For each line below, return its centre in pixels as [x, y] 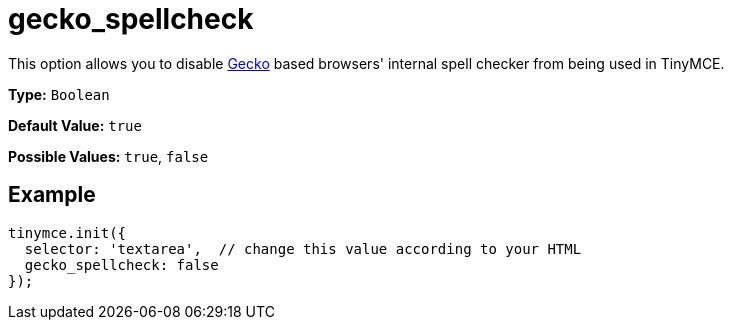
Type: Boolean [59, 94]
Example [52, 195]
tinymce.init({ [67, 232]
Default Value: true [75, 125]
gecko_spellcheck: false [121, 264]
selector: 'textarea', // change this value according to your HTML [303, 248]
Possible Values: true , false [108, 156]
